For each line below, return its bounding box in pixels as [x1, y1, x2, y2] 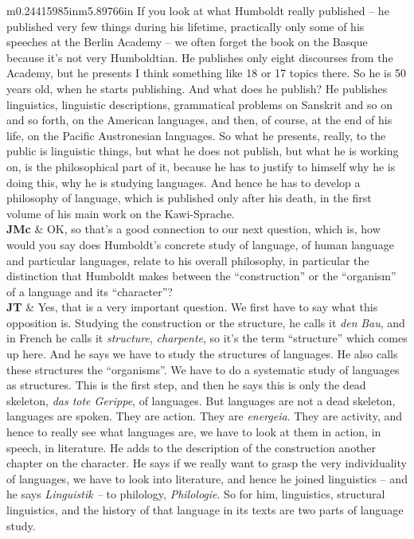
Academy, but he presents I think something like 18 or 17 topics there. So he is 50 [6, 64, 407, 81]
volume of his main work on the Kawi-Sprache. [6, 205, 235, 221]
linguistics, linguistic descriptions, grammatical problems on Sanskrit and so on [6, 96, 393, 112]
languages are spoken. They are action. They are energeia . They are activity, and [6, 408, 403, 424]
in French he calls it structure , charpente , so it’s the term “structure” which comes [6, 330, 408, 346]
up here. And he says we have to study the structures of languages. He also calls [6, 346, 398, 362]
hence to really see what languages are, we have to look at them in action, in [6, 424, 381, 440]
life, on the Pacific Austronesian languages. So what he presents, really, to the [6, 127, 386, 143]
